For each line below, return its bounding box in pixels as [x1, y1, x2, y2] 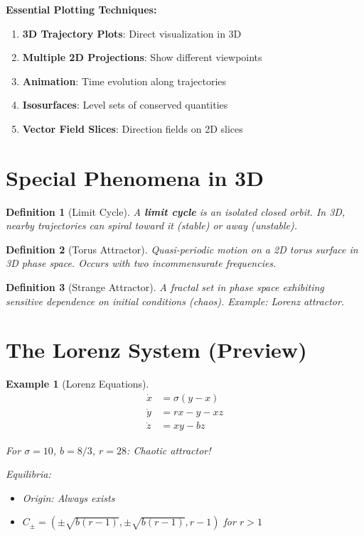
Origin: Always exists [22, 490, 115, 505]
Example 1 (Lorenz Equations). [6, 376, 149, 391]
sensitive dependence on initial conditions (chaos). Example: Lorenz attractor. [6, 293, 345, 308]
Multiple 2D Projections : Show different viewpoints [22, 50, 262, 65]
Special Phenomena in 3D [6, 163, 264, 192]
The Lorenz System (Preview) [6, 335, 307, 364]
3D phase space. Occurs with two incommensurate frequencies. [6, 256, 277, 270]
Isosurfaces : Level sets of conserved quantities [22, 97, 228, 112]
